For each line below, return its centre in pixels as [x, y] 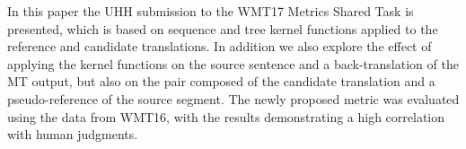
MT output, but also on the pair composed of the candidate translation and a [221, 81]
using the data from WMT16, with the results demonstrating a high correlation [226, 116]
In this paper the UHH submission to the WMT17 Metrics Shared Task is [211, 11]
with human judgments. [73, 134]
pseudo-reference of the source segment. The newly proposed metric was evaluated [233, 98]
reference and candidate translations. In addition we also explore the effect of [220, 46]
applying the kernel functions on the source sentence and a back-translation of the [233, 63]
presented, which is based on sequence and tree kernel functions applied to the [223, 28]
